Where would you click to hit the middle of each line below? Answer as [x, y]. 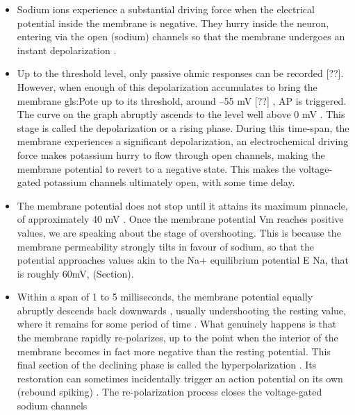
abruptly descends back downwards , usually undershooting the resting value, [181, 310]
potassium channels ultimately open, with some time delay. [169, 182]
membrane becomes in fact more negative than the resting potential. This [174, 351]
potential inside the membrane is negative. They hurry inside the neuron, [173, 23]
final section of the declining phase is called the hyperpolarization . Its [167, 365]
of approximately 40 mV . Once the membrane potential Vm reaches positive [180, 219]
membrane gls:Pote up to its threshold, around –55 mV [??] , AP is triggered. [182, 100]
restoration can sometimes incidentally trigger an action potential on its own [180, 378]
